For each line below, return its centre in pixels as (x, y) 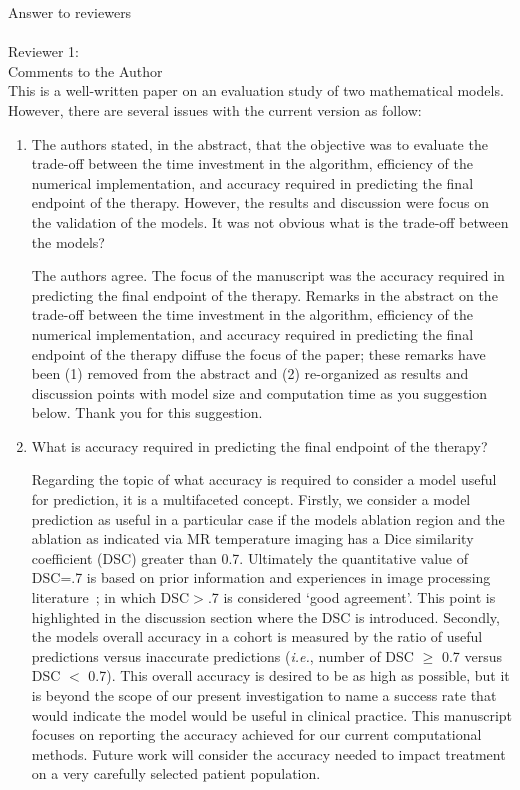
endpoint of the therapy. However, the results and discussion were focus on (260, 202)
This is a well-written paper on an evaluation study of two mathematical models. (256, 90)
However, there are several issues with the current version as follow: (215, 109)
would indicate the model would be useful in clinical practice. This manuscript (272, 714)
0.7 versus (471, 655)
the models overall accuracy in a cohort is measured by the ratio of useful (257, 636)
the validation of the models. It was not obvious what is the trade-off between (270, 221)
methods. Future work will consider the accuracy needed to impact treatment (268, 753)
